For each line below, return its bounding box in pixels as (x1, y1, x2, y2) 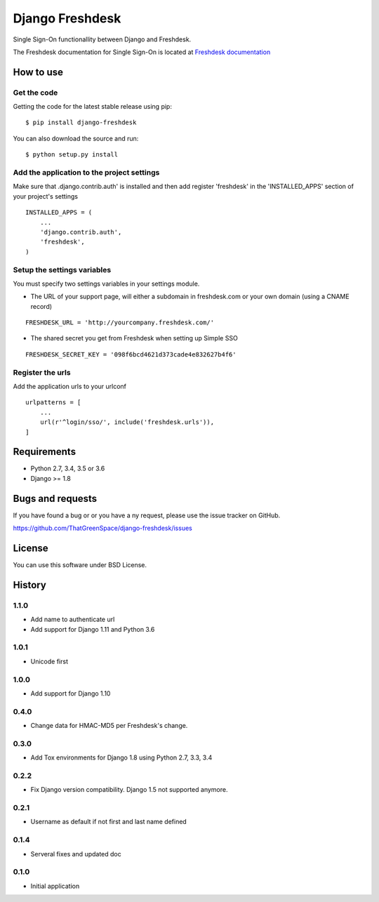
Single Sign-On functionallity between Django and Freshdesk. (13, 35, 192, 44)
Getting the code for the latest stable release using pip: (13, 102, 172, 111)
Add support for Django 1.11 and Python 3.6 (30, 625, 155, 633)
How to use (13, 66, 63, 78)
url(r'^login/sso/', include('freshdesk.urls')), (39, 418, 214, 426)
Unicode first (30, 657, 68, 665)
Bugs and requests (13, 492, 98, 505)
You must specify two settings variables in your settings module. (13, 279, 200, 288)
